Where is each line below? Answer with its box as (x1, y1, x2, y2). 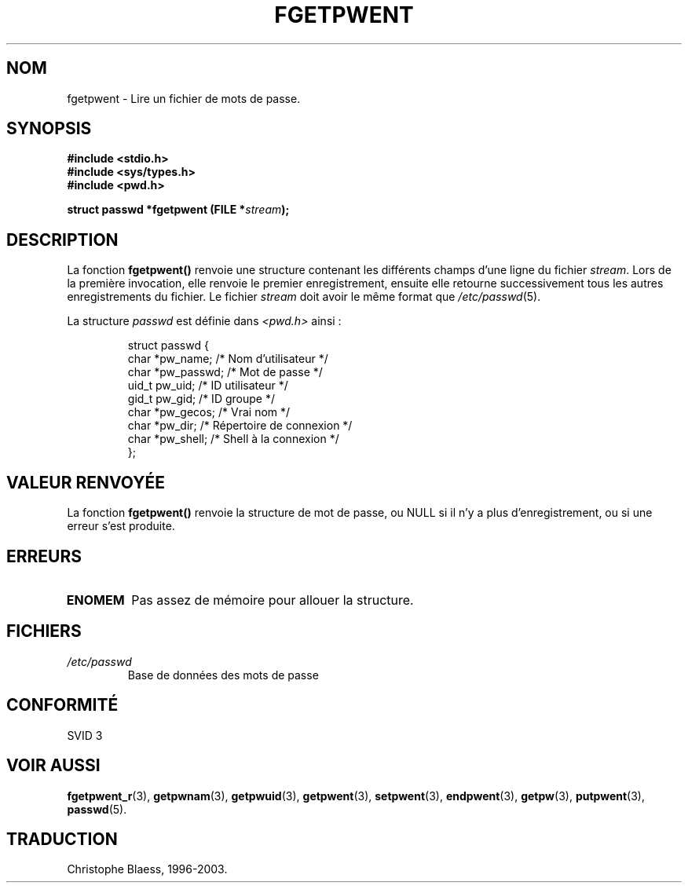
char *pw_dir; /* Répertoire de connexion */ (127, 419, 353, 433)
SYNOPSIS (6, 119, 92, 139)
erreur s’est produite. (67, 519, 175, 533)
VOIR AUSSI (6, 755, 101, 776)
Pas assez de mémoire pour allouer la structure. (131, 591, 414, 608)
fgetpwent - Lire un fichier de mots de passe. (67, 91, 301, 105)
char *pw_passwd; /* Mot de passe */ (127, 365, 323, 379)
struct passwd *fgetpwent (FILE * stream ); (67, 203, 290, 217)
